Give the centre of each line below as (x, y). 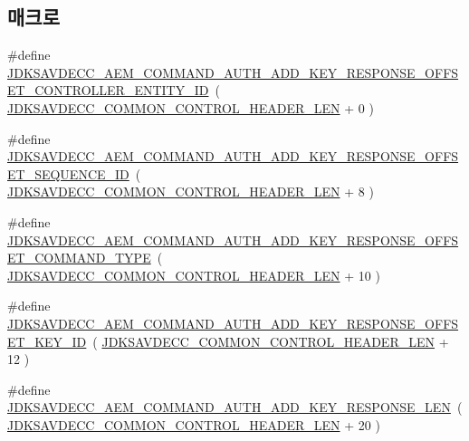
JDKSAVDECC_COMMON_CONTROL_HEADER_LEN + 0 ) (191, 107)
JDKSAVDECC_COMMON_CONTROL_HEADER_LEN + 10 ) (194, 275)
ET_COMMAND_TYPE (79, 258)
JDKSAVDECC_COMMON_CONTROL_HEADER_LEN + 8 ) (191, 192)
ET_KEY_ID (47, 341)
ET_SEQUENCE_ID (68, 173)
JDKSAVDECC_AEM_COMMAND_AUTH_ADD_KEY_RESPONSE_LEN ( (235, 407)
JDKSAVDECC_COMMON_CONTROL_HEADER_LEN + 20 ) (194, 424)
